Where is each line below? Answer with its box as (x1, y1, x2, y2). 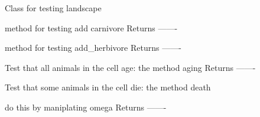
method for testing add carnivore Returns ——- (5, 21, 178, 34)
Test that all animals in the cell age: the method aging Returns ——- (5, 61, 256, 73)
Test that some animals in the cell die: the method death (5, 81, 211, 93)
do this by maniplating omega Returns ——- (5, 100, 167, 113)
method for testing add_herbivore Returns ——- (5, 41, 181, 54)
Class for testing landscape (5, 2, 102, 14)
